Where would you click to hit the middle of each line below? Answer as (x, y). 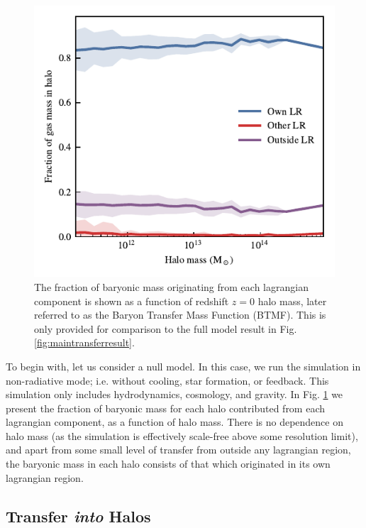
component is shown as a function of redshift (132, 301)
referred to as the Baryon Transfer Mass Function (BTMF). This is (180, 315)
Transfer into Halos (78, 516)
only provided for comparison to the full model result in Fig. (166, 328)
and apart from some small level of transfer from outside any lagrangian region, (178, 450)
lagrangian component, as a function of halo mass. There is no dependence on (174, 422)
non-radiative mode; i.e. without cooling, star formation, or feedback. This (167, 380)
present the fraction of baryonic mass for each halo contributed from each (166, 408)
